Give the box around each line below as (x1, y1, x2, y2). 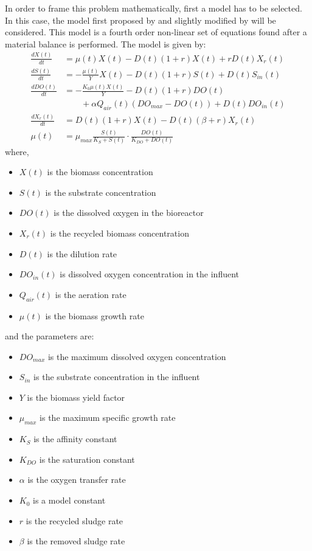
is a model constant (33, 494, 106, 507)
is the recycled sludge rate (26, 514, 123, 527)
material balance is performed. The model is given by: (5, 37, 206, 50)
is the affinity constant (33, 432, 117, 445)
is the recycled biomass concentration (50, 226, 189, 239)
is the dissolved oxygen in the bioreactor (54, 206, 204, 219)
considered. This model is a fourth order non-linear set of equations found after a (5, 26, 307, 38)
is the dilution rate (47, 247, 117, 260)
